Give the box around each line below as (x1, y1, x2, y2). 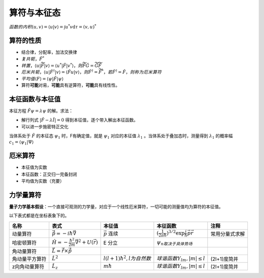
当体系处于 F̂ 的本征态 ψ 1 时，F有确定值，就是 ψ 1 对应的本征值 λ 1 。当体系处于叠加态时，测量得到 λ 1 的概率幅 (9, 132, 233, 140)
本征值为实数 (21, 164, 47, 171)
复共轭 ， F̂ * (21, 55, 44, 62)
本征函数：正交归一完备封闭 (21, 171, 77, 177)
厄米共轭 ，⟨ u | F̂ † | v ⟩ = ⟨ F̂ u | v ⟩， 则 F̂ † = (21, 68, 98, 75)
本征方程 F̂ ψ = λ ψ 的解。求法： (9, 108, 73, 114)
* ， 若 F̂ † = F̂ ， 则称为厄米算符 (102, 68, 162, 75)
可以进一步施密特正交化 (21, 124, 68, 129)
